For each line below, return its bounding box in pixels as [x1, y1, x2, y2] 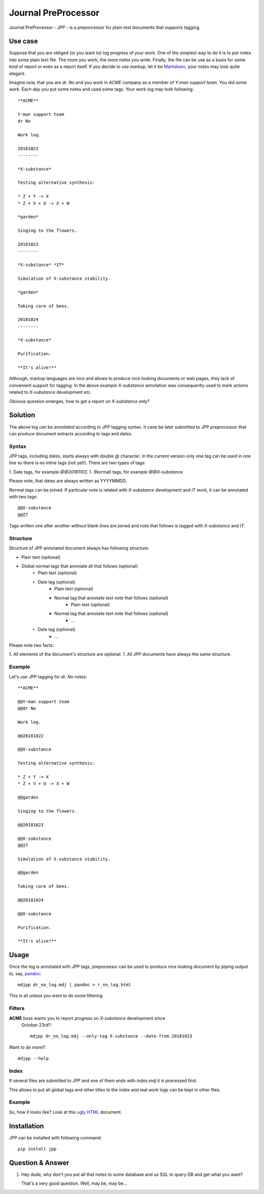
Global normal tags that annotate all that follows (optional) [21, 563, 138, 569]
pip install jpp [18, 1146, 57, 1152]
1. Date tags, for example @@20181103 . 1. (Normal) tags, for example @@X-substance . [9, 469, 184, 474]
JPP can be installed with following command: [9, 1135, 102, 1141]
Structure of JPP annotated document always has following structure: [9, 545, 149, 551]
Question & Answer [9, 1158, 69, 1167]
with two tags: [9, 494, 38, 499]
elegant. [9, 70, 26, 76]
